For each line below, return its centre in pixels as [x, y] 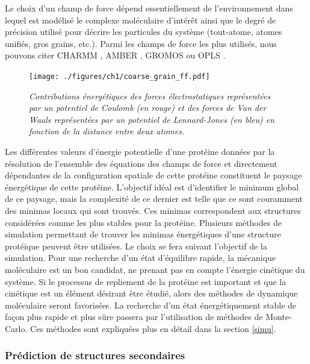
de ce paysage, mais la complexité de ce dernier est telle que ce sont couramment [154, 199]
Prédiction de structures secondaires [95, 355]
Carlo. [16, 328]
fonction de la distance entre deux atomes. [107, 131]
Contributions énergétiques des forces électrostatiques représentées [150, 96]
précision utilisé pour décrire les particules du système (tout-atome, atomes [144, 32]
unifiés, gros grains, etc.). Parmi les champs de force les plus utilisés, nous [141, 43]
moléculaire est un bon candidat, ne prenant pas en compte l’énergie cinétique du [155, 269]
